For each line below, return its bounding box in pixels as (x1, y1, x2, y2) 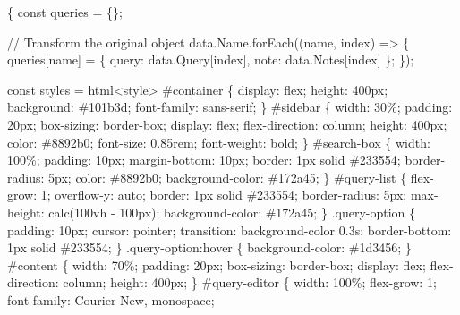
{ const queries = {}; (7, 3, 123, 21)
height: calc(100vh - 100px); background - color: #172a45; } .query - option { (7, 202, 416, 221)
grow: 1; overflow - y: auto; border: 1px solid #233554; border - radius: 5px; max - (7, 185, 439, 204)
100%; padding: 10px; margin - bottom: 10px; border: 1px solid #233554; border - (7, 150, 446, 169)
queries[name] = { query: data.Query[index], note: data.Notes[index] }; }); (7, 50, 414, 69)
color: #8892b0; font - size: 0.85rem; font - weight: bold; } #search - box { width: (7, 132, 430, 151)
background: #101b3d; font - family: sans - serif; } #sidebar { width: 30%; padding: (7, 98, 453, 116)
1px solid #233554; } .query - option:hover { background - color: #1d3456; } (7, 238, 412, 257)
